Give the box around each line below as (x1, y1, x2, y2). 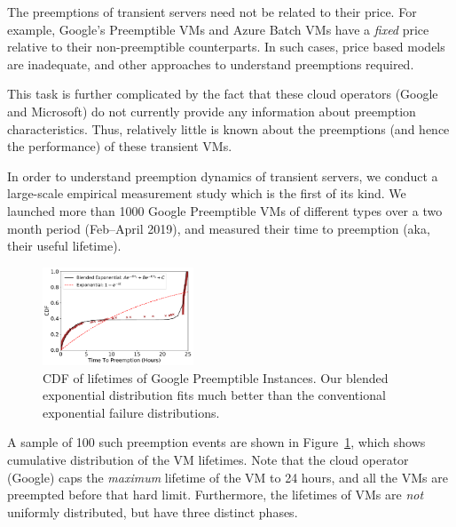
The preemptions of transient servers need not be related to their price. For (7, 3, 417, 20)
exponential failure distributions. (43, 403, 220, 421)
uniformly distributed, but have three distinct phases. (7, 502, 298, 521)
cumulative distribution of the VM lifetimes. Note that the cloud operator (7, 450, 409, 468)
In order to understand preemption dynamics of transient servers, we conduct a (7, 166, 438, 185)
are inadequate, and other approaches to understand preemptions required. (7, 54, 414, 73)
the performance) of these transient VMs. (7, 137, 232, 156)
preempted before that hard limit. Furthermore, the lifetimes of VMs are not (7, 485, 424, 504)
